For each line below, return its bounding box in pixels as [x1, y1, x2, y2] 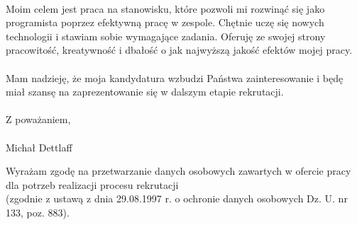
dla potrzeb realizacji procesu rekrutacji [6, 177, 179, 192]
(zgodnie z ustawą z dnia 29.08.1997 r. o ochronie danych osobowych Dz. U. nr [6, 191, 348, 206]
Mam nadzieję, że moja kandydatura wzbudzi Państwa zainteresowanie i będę [6, 70, 344, 85]
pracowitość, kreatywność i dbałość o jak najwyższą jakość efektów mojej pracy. [6, 42, 353, 57]
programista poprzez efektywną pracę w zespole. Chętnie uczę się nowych [6, 15, 324, 30]
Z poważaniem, [6, 112, 71, 127]
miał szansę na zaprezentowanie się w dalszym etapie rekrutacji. [6, 84, 284, 99]
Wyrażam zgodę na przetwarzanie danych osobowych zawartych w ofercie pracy [6, 163, 351, 178]
